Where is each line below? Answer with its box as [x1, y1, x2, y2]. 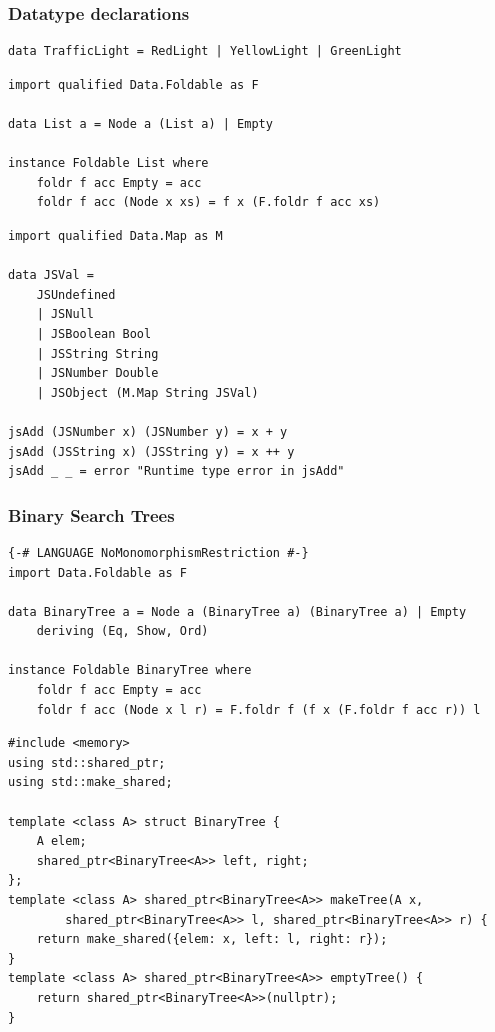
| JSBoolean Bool [36, 326, 152, 341]
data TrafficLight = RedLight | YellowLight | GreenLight [8, 44, 402, 59]
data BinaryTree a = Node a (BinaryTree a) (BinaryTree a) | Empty [8, 604, 467, 619]
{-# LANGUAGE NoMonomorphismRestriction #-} [8, 545, 309, 560]
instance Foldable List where [8, 156, 209, 171]
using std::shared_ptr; [8, 755, 166, 770]
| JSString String [36, 346, 159, 361]
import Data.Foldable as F [8, 565, 187, 580]
